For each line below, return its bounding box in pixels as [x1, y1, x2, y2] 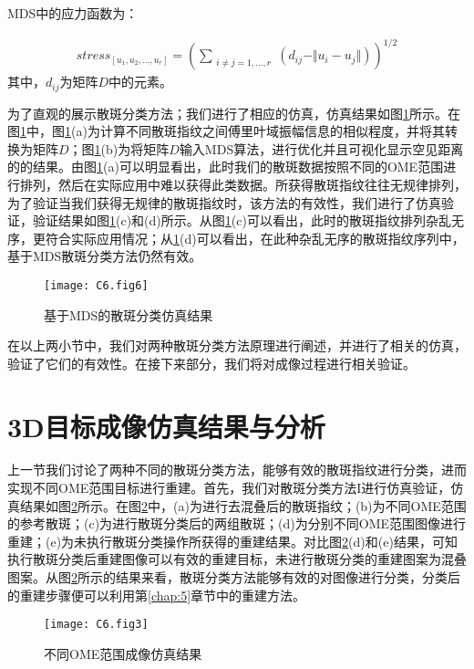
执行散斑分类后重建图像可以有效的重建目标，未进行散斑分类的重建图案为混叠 [7, 549, 467, 569]
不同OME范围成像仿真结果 [44, 643, 202, 663]
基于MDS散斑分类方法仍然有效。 [7, 246, 202, 266]
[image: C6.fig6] [44, 278, 149, 292]
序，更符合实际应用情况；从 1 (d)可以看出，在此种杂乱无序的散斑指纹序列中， [7, 228, 465, 247]
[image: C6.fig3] [44, 618, 149, 632]
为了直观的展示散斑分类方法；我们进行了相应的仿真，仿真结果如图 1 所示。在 [7, 103, 460, 122]
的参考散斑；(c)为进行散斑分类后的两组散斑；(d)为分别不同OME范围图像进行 [7, 514, 467, 533]
